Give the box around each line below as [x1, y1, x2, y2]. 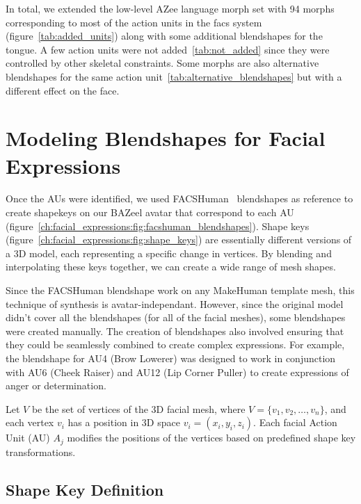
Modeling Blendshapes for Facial [6, 124, 326, 152]
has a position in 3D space [67, 415, 180, 430]
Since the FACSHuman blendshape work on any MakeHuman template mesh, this [6, 283, 355, 298]
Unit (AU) [6, 430, 50, 445]
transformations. [6, 444, 76, 459]
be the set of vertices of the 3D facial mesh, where [31, 401, 246, 416]
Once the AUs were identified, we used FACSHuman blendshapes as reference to [6, 191, 353, 206]
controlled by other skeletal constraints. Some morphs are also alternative [6, 56, 319, 70]
